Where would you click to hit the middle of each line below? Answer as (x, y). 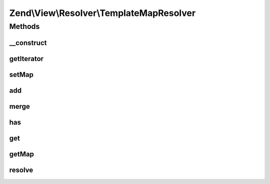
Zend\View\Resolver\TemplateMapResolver (102, 13)
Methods (24, 26)
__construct (28, 43)
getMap (22, 154)
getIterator (26, 59)
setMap (21, 75)
